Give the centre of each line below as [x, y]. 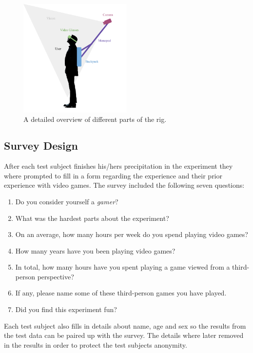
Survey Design [41, 146]
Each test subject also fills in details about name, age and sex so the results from [125, 325]
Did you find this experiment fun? [66, 309]
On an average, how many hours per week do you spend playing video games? [132, 234]
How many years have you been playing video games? [95, 250]
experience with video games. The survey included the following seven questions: [124, 185]
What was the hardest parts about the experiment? [92, 218]
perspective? [56, 276]
